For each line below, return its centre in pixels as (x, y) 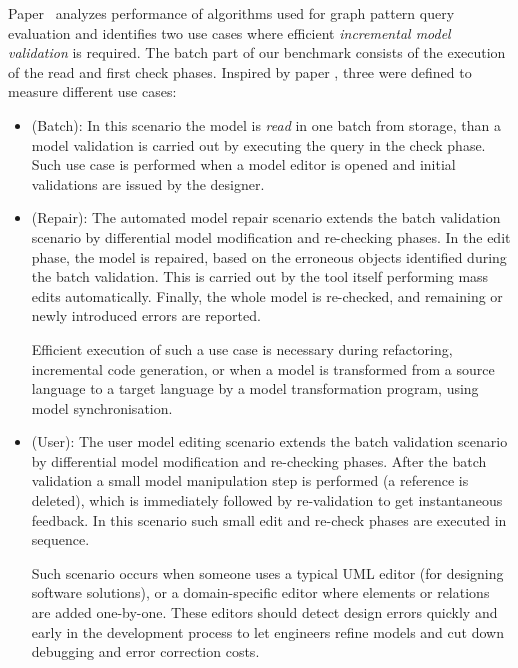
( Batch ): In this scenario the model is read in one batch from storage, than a (266, 124)
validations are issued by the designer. (148, 183)
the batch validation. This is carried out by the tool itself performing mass (260, 276)
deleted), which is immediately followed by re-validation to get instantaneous (267, 500)
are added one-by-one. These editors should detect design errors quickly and (264, 612)
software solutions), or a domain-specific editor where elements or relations (260, 592)
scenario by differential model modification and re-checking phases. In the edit (271, 236)
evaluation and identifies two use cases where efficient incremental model (229, 32)
